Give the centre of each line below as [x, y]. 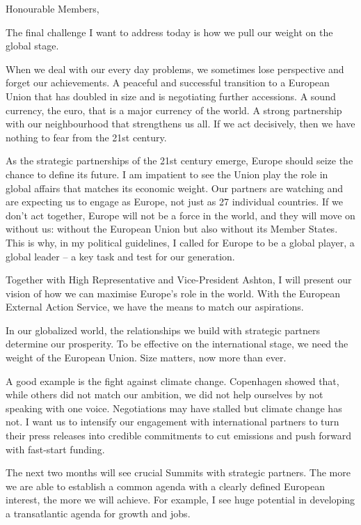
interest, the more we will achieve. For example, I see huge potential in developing [180, 500]
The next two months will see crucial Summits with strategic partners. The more [178, 472]
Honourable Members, [53, 8]
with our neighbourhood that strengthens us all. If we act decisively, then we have [180, 124]
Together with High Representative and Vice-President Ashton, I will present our [179, 280]
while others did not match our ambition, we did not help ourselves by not [165, 394]
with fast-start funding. [55, 449]
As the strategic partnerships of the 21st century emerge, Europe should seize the [179, 160]
